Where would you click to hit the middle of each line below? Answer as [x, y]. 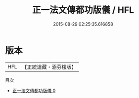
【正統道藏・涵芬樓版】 [49, 67]
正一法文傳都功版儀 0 [34, 90]
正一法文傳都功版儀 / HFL [83, 10]
